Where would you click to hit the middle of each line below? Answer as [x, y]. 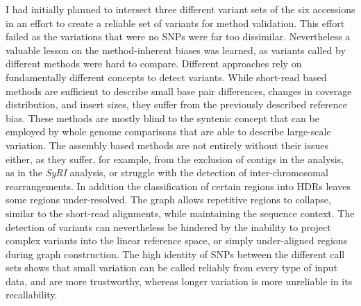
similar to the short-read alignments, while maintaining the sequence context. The [180, 213]
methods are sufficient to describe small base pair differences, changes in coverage [179, 91]
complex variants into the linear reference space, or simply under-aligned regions [177, 240]
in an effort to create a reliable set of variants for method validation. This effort [175, 23]
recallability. [32, 295]
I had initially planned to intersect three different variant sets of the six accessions [180, 9]
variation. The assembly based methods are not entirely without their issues [167, 145]
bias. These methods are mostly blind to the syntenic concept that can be [162, 118]
